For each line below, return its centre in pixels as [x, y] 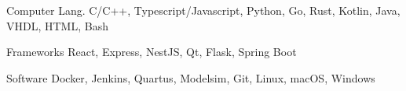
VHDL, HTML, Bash [57, 25]
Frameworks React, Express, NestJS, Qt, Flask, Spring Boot [152, 52]
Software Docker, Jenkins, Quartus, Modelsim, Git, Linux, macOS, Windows [191, 77]
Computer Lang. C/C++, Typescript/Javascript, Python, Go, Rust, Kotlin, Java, [203, 10]
